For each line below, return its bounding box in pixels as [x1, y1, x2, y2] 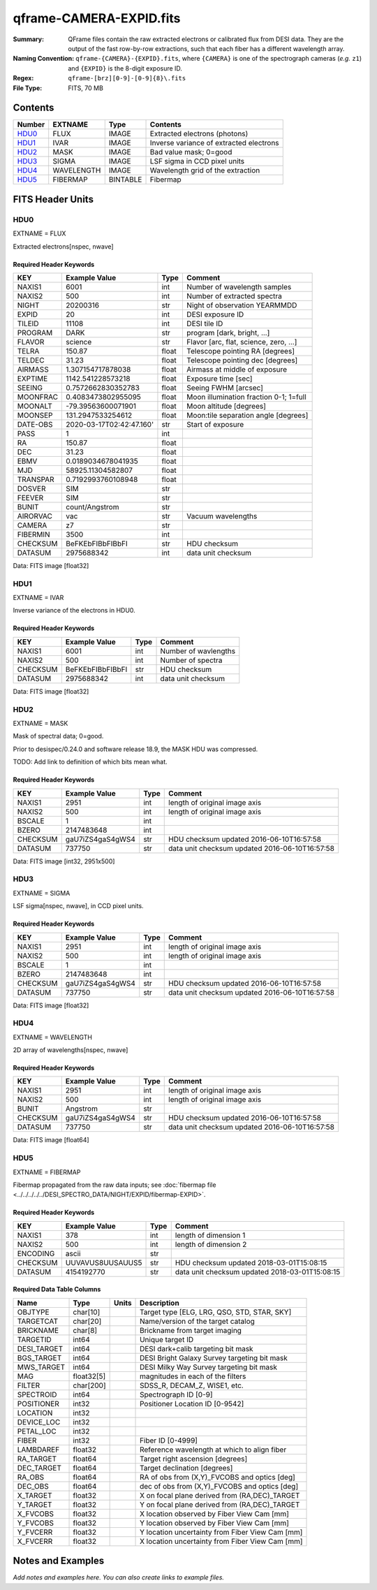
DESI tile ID [186, 319, 223, 328]
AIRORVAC [17, 511, 52, 520]
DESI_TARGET [17, 1343, 64, 1353]
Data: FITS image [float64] [13, 1136, 90, 1144]
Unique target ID [140, 1334, 194, 1344]
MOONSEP [17, 410, 53, 420]
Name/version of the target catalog [140, 1316, 255, 1326]
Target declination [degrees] [140, 1463, 233, 1473]
